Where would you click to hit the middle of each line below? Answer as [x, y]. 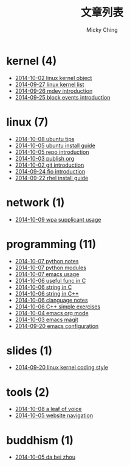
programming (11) [51, 244]
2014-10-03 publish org [45, 158]
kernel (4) [32, 61]
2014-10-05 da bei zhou [45, 457]
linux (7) [27, 122]
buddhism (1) [40, 440]
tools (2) [28, 392]
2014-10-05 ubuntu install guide [55, 145]
